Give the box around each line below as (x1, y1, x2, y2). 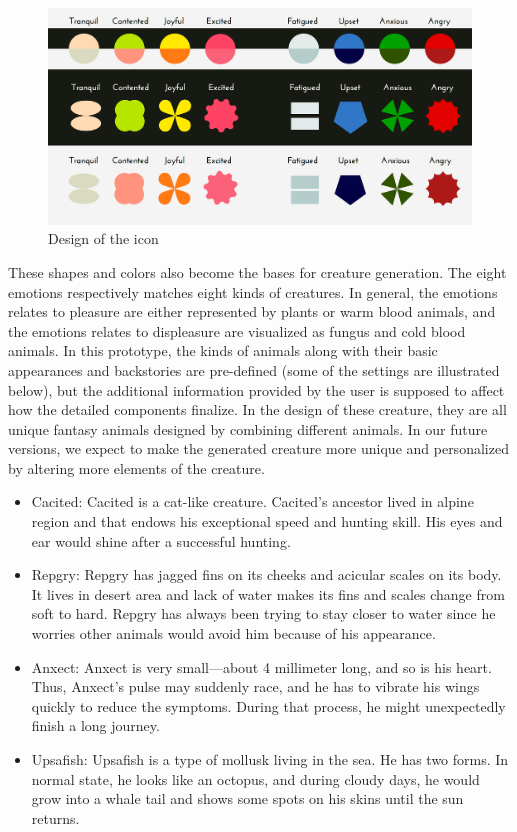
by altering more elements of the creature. (8, 457, 265, 478)
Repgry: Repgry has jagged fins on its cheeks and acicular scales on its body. (31, 564, 502, 585)
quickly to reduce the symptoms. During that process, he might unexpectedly (31, 695, 506, 716)
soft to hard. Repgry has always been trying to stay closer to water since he (31, 603, 496, 624)
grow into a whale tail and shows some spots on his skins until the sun (31, 788, 464, 809)
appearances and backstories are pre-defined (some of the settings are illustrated (8, 359, 500, 380)
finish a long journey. (31, 715, 160, 736)
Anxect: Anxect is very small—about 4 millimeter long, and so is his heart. (31, 656, 492, 677)
